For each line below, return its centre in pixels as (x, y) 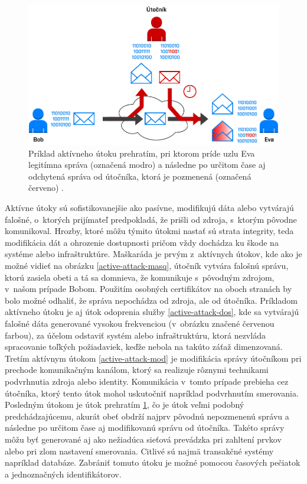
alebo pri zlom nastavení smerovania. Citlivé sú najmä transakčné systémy (139, 451)
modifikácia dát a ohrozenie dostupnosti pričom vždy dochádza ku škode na (142, 242)
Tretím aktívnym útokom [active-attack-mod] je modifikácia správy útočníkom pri (153, 358)
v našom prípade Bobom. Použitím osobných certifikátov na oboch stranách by (148, 289)
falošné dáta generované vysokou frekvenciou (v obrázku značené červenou (140, 323)
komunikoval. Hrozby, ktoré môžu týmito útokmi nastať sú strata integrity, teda (149, 231)
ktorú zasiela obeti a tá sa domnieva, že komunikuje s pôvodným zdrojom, (140, 277)
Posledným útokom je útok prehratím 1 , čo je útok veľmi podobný (125, 405)
